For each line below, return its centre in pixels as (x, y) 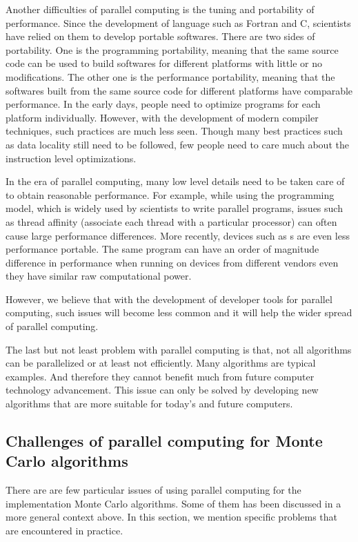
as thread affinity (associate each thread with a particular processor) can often (171, 221)
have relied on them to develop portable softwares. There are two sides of (160, 36)
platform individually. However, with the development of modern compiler (162, 117)
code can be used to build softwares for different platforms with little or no (164, 63)
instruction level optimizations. (71, 158)
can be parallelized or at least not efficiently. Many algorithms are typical (161, 363)
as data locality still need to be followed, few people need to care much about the (177, 144)
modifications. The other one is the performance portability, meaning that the (170, 76)
